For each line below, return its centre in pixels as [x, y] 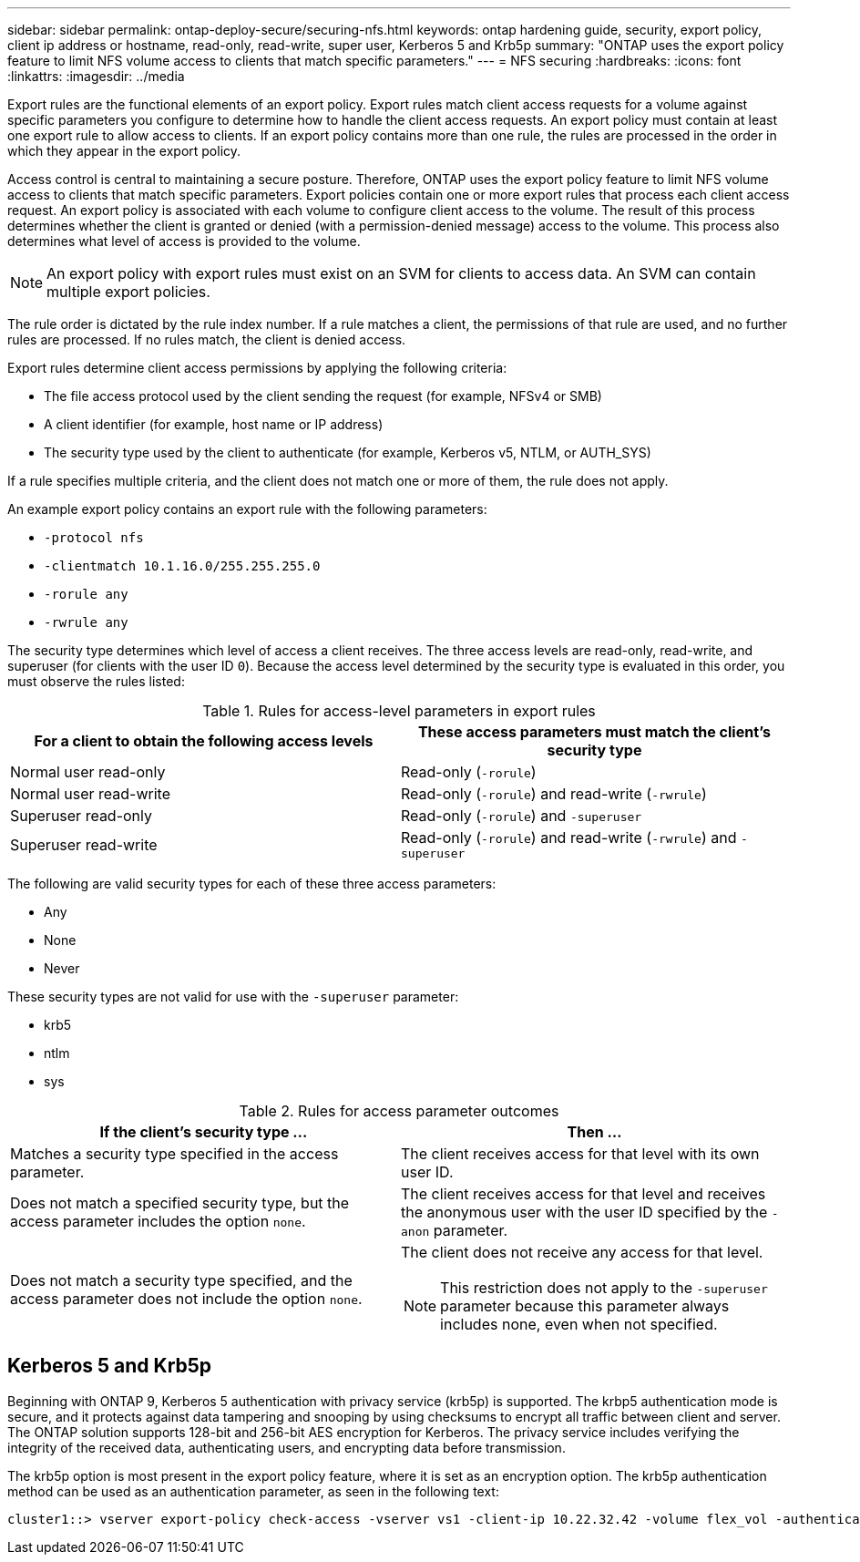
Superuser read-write [84, 844]
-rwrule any [86, 622]
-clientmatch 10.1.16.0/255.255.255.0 [182, 566]
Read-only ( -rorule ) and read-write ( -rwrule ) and [569, 838]
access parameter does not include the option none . [186, 1299]
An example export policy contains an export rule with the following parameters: [247, 509]
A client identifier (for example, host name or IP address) [214, 424]
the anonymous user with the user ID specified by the [584, 1212]
